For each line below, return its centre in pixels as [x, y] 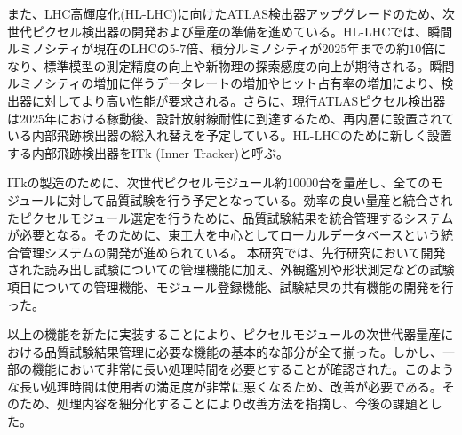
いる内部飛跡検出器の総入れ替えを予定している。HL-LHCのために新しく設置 [230, 135]
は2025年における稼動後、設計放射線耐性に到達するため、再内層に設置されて [231, 118]
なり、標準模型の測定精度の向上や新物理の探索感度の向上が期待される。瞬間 [231, 65]
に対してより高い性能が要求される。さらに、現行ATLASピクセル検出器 [239, 100]
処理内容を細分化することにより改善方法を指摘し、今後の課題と [243, 403]
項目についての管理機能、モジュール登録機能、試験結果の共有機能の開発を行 [231, 286]
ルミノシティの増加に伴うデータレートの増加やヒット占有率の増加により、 [224, 83]
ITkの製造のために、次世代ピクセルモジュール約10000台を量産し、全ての [219, 182]
